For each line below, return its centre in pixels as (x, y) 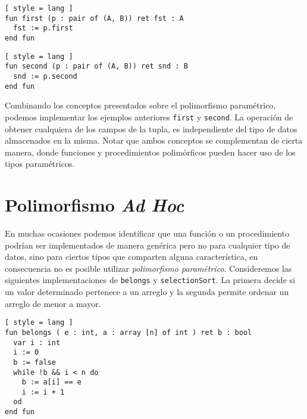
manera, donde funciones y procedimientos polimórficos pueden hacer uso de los (150, 152)
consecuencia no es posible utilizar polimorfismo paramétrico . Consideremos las (148, 268)
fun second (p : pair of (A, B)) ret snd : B (96, 66)
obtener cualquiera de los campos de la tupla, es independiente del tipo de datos (151, 128)
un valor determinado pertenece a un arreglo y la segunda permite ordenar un (147, 292)
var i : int (37, 342)
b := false (35, 362)
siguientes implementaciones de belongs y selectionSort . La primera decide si (150, 280)
